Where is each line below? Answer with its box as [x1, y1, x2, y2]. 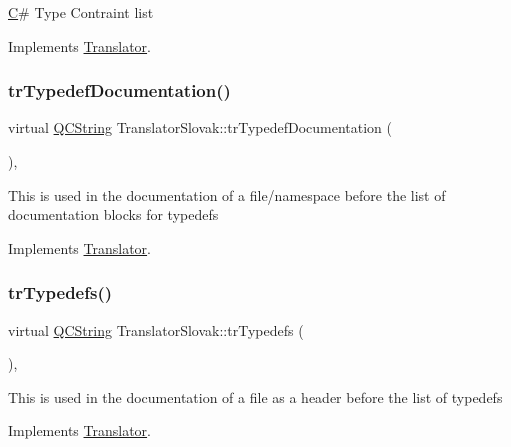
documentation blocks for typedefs [8, 204, 219, 225]
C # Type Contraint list [8, 2, 154, 22]
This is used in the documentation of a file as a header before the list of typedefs [8, 386, 503, 407]
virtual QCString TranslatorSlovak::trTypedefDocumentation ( [8, 117, 393, 138]
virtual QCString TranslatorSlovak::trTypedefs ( [8, 319, 304, 340]
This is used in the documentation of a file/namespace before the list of [8, 184, 446, 205]
